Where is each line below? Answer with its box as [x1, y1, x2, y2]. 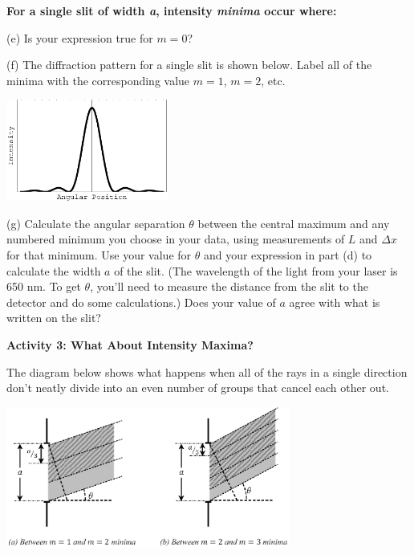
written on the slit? [6, 309, 101, 326]
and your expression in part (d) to [203, 246, 372, 263]
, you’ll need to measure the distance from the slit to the [90, 278, 368, 295]
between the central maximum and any [197, 214, 390, 231]
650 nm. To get [6, 278, 81, 295]
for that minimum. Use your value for [6, 246, 192, 263]
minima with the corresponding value [6, 71, 190, 88]
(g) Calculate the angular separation [6, 214, 185, 231]
